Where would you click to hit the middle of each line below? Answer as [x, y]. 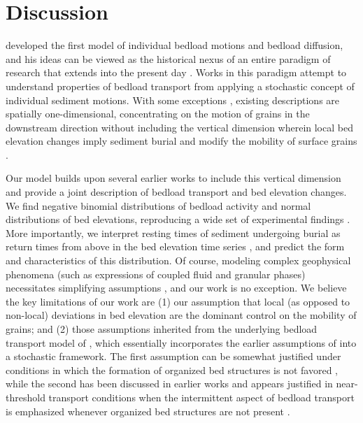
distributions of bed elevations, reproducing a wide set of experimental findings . [178, 219]
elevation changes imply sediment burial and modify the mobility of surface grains [181, 141]
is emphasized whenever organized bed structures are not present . [148, 411]
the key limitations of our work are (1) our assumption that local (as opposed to [178, 301]
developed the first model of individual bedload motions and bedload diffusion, [175, 45]
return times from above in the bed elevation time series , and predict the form [175, 246]
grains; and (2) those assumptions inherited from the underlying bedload [162, 329]
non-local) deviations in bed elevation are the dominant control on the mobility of [181, 315]
